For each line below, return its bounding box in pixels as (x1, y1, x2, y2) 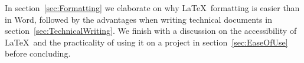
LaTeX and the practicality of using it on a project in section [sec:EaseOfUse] (5, 36, 288, 48)
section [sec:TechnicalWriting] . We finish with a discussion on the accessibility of (5, 24, 297, 37)
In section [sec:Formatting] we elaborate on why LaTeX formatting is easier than (5, 2, 300, 13)
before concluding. (5, 47, 71, 60)
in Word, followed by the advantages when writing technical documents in (5, 13, 272, 25)
